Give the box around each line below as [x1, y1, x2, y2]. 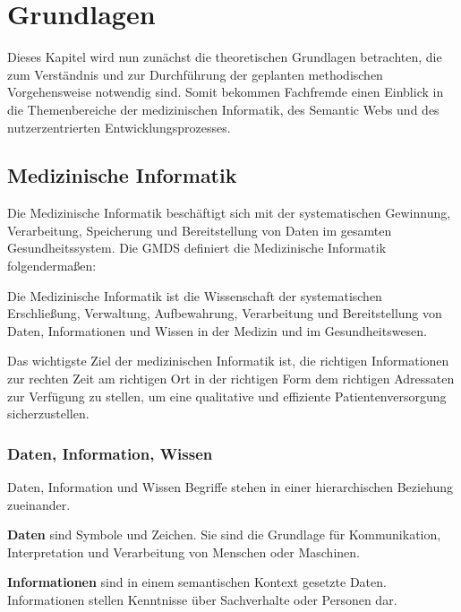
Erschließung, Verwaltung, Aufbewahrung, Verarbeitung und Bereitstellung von [7, 304, 442, 323]
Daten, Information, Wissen [7, 442, 213, 464]
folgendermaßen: [7, 256, 97, 275]
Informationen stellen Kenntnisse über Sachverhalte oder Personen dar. [7, 590, 397, 609]
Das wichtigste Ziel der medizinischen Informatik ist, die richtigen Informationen [7, 351, 449, 370]
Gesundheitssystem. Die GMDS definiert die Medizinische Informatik [7, 238, 387, 257]
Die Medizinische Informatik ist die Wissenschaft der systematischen [7, 286, 382, 305]
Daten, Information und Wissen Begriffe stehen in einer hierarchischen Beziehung [7, 478, 454, 496]
